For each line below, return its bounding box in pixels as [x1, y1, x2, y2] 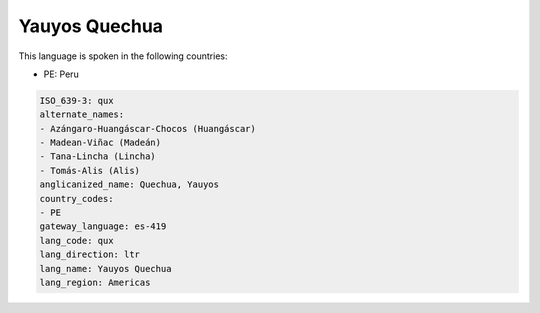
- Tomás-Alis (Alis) [39, 165, 140, 176]
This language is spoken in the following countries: [18, 50, 228, 62]
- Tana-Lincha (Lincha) [39, 151, 157, 162]
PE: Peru [43, 68, 79, 80]
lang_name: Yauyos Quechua [39, 263, 172, 274]
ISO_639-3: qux [39, 95, 114, 106]
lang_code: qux [39, 235, 114, 246]
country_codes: [39, 193, 114, 204]
